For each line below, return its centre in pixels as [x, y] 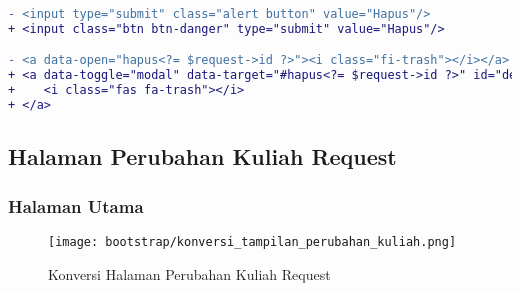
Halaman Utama [76, 205]
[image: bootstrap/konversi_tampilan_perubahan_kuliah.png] [252, 241]
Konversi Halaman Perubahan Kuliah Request [189, 273]
